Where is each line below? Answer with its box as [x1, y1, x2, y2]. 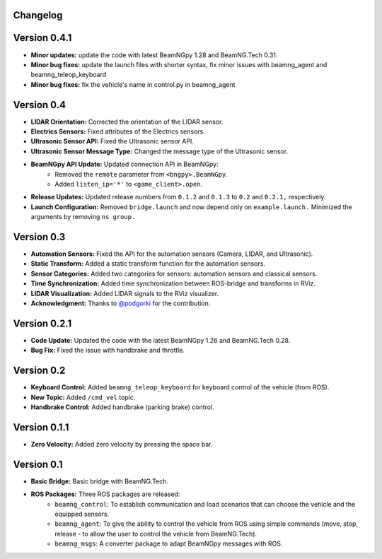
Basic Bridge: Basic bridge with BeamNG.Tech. [30, 477, 169, 486]
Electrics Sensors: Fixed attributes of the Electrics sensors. [30, 127, 205, 136]
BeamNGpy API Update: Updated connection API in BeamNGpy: [30, 160, 219, 169]
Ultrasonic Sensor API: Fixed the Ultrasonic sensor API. [30, 137, 195, 146]
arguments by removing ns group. [30, 213, 136, 221]
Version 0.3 [13, 230, 66, 243]
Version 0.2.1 [13, 317, 72, 329]
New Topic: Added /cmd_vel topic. [30, 393, 136, 401]
